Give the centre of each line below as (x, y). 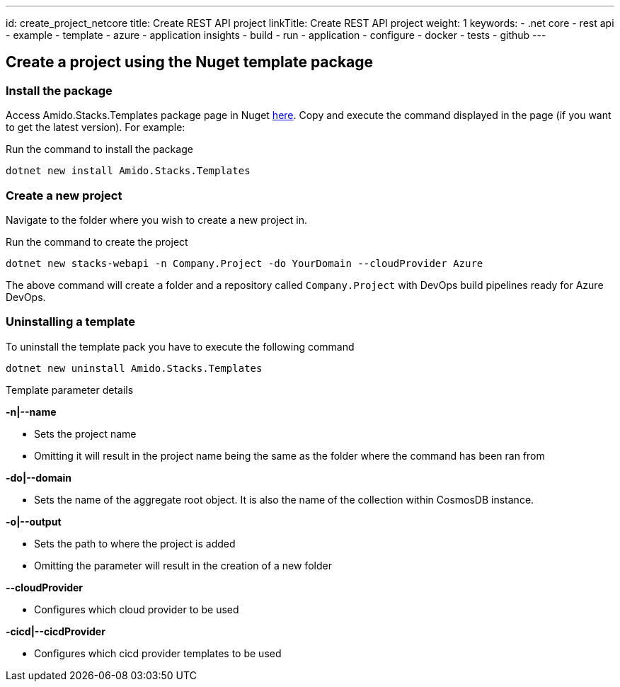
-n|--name (31, 411)
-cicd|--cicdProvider (56, 631)
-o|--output (34, 521)
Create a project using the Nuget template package (190, 62)
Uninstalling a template (70, 322)
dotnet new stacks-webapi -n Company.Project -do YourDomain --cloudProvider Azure (245, 263)
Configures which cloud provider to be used (137, 609)
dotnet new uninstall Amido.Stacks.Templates (134, 368)
